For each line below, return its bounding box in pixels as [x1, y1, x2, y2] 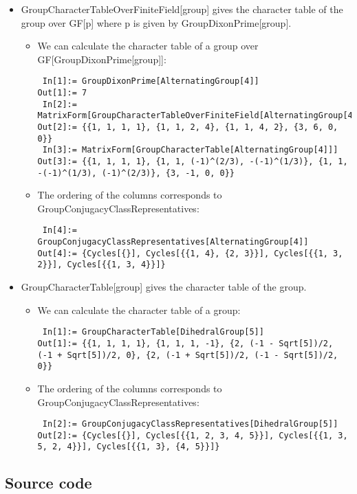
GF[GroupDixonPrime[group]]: [37, 52, 166, 66]
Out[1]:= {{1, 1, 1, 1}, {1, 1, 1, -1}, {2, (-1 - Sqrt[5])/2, [37, 338, 334, 348]
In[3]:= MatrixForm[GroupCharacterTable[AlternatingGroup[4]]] [42, 145, 338, 155]
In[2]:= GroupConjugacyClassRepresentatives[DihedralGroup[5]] [42, 419, 338, 429]
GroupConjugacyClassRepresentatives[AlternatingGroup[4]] [37, 237, 309, 247]
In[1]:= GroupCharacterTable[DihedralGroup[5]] [42, 327, 264, 337]
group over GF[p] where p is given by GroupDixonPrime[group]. [21, 15, 292, 30]
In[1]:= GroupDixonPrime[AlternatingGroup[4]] [42, 76, 259, 87]
